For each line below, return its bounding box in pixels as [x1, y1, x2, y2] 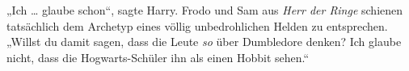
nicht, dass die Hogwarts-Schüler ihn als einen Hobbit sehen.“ [6, 48, 310, 65]
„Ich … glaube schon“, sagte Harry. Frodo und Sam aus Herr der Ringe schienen [6, 2, 403, 18]
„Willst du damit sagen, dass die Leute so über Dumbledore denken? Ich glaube [6, 33, 402, 50]
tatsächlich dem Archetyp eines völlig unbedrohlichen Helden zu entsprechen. [6, 17, 388, 34]
